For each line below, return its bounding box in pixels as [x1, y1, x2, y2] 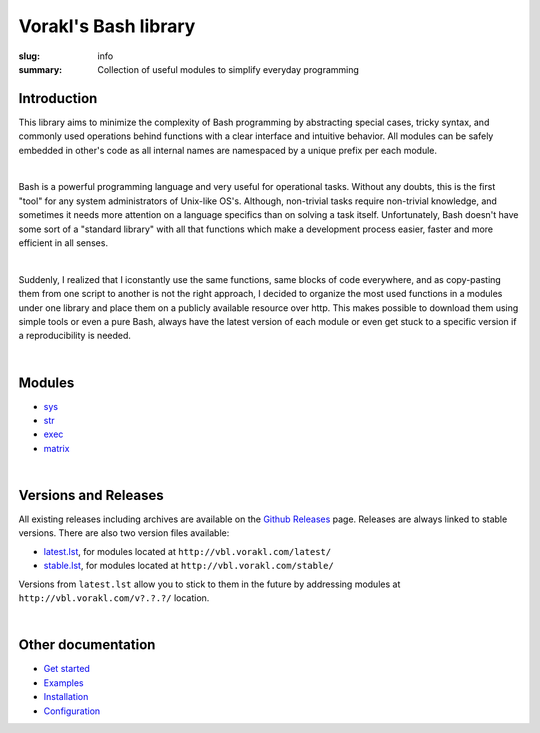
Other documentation [18, 636, 156, 654]
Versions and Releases [18, 486, 164, 504]
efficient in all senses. [18, 236, 109, 249]
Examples [43, 676, 84, 689]
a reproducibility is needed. [18, 330, 132, 342]
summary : [18, 63, 63, 75]
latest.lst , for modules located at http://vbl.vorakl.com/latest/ [43, 545, 332, 557]
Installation [43, 691, 89, 703]
